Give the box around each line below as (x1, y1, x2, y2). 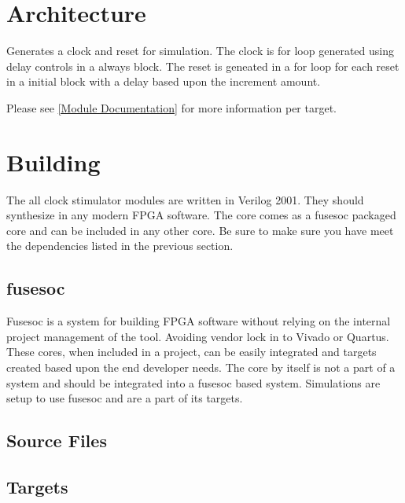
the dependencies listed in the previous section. (6, 237, 234, 254)
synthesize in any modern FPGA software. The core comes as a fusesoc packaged (6, 207, 396, 223)
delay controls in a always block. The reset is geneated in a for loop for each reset (6, 57, 399, 74)
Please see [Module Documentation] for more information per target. (6, 99, 337, 116)
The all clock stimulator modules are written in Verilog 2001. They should (6, 191, 364, 207)
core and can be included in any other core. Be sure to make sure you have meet (6, 222, 394, 238)
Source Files (6, 428, 107, 453)
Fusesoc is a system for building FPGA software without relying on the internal (6, 313, 391, 329)
